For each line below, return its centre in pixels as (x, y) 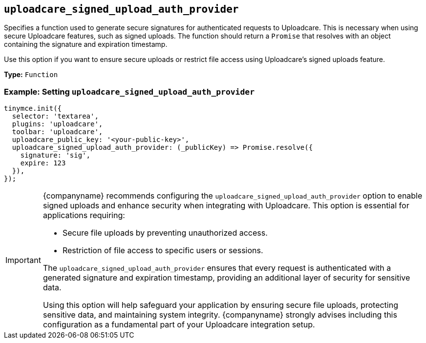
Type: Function (31, 75)
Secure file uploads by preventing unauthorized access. (165, 233)
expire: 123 (43, 163)
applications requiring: (84, 215)
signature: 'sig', (55, 155)
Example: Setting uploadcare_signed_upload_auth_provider (129, 91)
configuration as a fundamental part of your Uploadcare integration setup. (179, 325)
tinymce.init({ (33, 109)
